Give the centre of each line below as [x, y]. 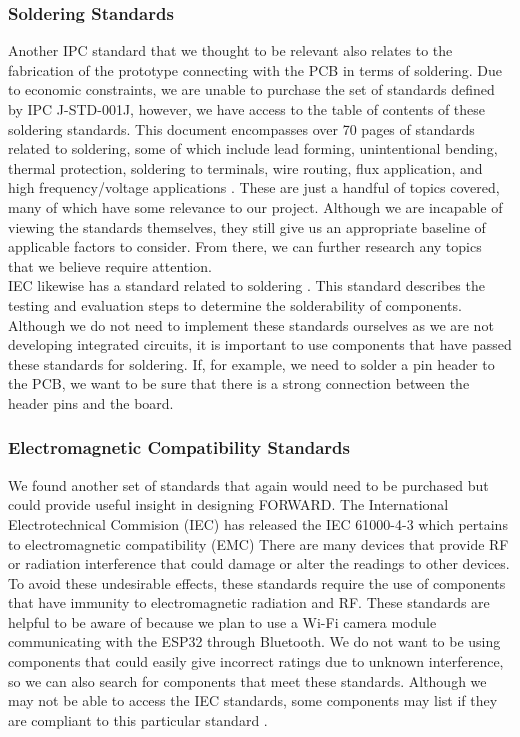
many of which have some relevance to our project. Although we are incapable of [255, 206]
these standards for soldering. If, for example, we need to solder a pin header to [251, 363]
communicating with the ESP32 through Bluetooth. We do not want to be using [254, 641]
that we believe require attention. [110, 265]
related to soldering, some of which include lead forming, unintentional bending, [253, 148]
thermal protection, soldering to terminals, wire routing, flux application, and [245, 167]
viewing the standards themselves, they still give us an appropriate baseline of [247, 226]
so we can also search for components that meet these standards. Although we [247, 680]
